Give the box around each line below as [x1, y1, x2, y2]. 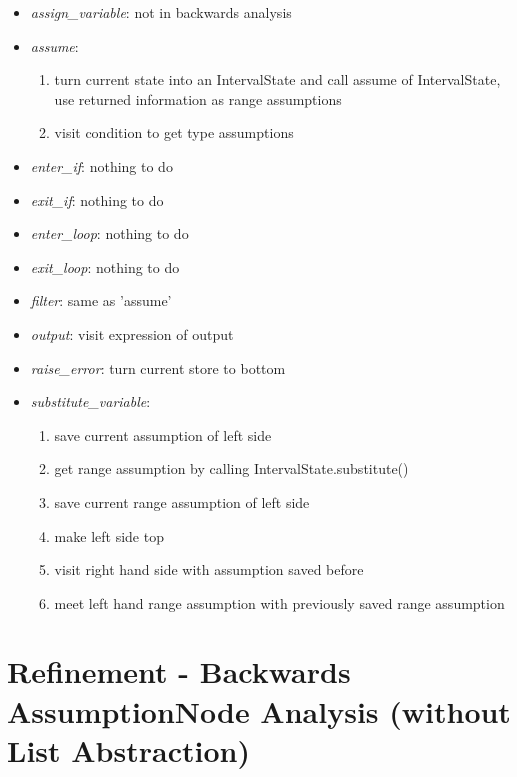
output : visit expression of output [30, 323, 234, 344]
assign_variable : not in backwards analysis [30, 2, 292, 22]
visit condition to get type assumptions [54, 122, 294, 143]
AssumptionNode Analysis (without [7, 690, 511, 731]
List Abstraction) [7, 729, 250, 770]
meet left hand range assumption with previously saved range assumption [54, 592, 505, 613]
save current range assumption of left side [54, 491, 310, 512]
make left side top [54, 525, 164, 546]
